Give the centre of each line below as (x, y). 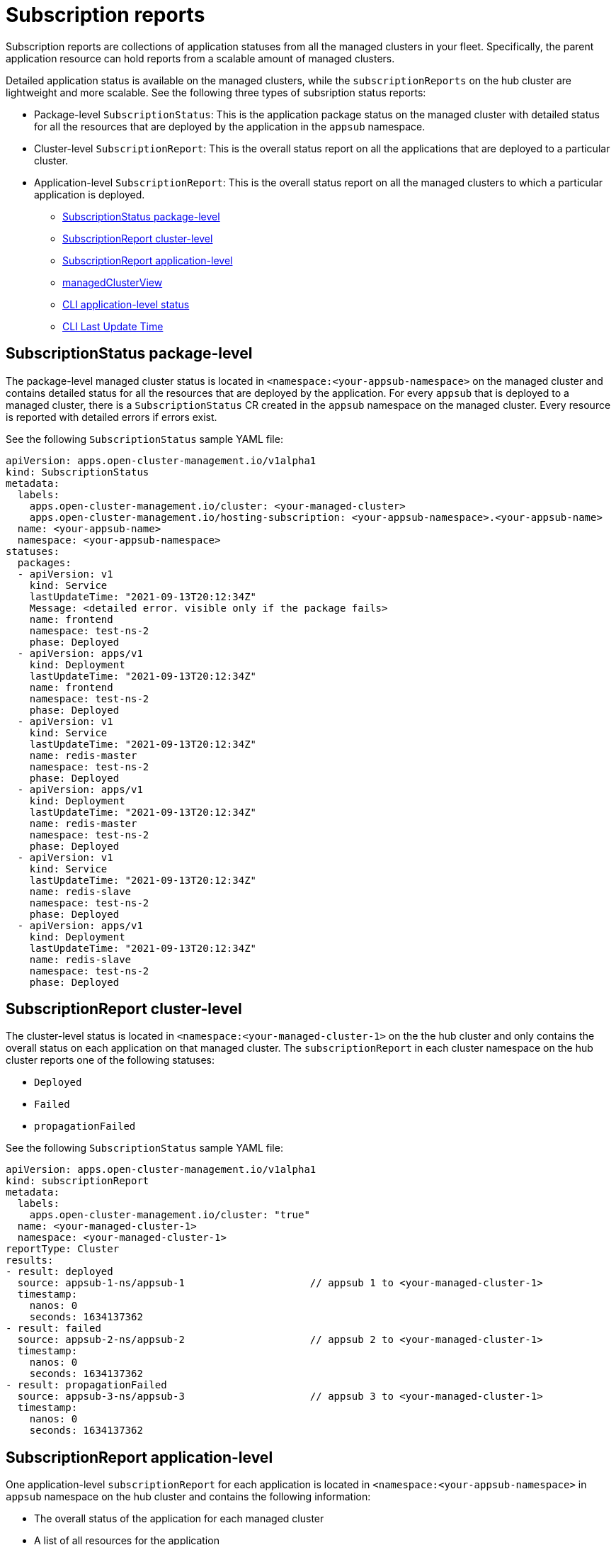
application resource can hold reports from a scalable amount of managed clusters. (200, 58)
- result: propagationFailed (86, 1385)
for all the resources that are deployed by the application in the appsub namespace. (230, 126)
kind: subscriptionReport (78, 1181)
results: (30, 1260)
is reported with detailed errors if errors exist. (112, 417)
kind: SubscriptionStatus (78, 472)
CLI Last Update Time (113, 326)
